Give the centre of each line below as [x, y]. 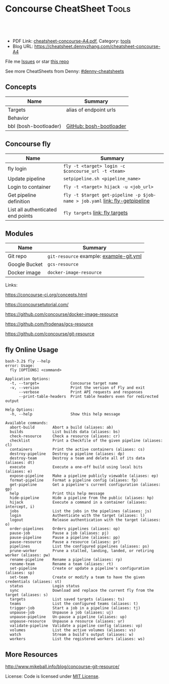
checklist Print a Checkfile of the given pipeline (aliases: [87, 441]
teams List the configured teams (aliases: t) [74, 604]
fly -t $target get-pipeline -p [102, 195]
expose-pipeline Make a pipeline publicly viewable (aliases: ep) [84, 476]
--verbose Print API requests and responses [80, 392]
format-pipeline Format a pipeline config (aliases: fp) [74, 481]
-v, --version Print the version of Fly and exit [77, 388]
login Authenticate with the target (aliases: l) [77, 516]
